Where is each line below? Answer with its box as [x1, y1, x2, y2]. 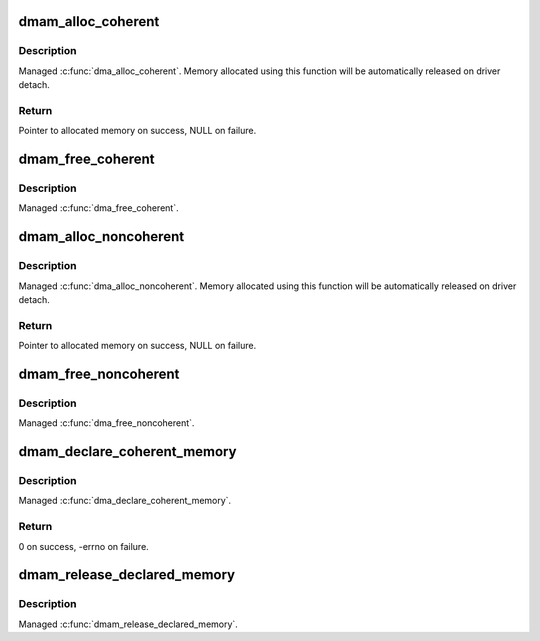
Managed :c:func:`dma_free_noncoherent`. [18, 417, 195, 429]
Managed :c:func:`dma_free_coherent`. [18, 202, 179, 214]
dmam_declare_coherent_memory [18, 443, 237, 460]
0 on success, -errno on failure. [18, 540, 149, 552]
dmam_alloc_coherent [18, 13, 160, 30]
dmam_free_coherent [18, 151, 155, 168]
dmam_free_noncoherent [18, 365, 180, 382]
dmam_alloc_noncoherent [18, 228, 185, 245]
